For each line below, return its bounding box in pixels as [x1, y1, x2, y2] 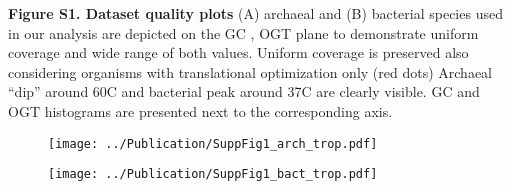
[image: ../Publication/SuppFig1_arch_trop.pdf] [48, 136, 378, 151]
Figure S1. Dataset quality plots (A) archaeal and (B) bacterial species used [8, 3, 503, 23]
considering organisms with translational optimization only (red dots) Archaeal [8, 61, 493, 82]
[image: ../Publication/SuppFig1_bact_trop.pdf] [48, 167, 378, 182]
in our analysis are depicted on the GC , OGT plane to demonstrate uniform [8, 22, 479, 43]
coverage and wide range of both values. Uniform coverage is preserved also [8, 42, 469, 63]
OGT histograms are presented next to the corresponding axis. [8, 100, 393, 121]
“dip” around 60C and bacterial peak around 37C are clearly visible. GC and [8, 81, 480, 102]
